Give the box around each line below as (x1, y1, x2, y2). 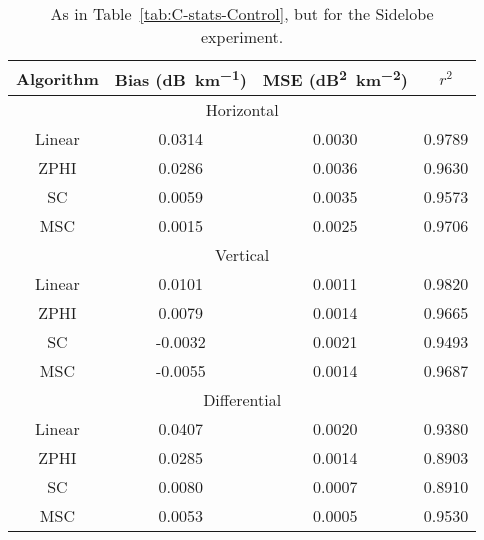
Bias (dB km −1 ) (114, 65, 247, 92)
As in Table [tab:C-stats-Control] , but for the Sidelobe (50, 2, 434, 25)
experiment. (201, 25, 284, 48)
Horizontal (205, 98, 279, 122)
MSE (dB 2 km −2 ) (262, 65, 408, 92)
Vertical (215, 243, 270, 267)
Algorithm (16, 66, 99, 90)
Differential (203, 388, 282, 412)
